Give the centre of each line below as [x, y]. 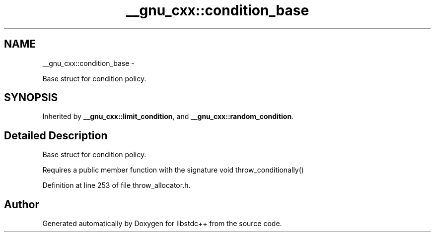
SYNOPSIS [31, 98]
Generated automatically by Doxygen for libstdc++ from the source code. [162, 224]
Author [22, 204]
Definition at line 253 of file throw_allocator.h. [116, 185]
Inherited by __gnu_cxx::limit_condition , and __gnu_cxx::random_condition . [168, 117]
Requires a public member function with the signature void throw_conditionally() [173, 170]
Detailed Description [56, 135]
